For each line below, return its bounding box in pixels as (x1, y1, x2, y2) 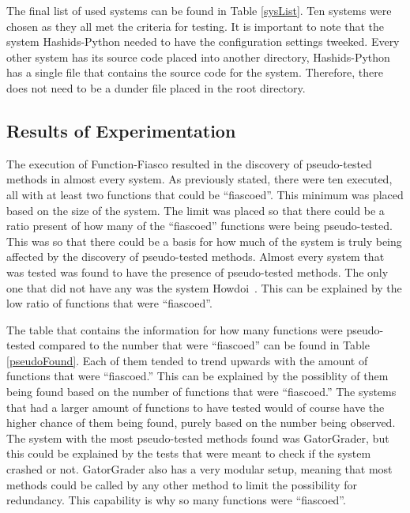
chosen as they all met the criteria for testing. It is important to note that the (6, 17, 384, 34)
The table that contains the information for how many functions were (6, 321, 343, 338)
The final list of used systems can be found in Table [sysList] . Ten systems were (6, 2, 392, 18)
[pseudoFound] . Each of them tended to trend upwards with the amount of (6, 352, 368, 368)
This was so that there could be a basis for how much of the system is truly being (6, 232, 402, 249)
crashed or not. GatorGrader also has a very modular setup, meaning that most (6, 461, 393, 477)
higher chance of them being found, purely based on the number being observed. (6, 414, 396, 431)
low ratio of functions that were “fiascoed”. (6, 295, 213, 311)
